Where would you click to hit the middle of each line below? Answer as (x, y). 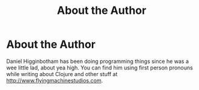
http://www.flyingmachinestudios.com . (55, 80)
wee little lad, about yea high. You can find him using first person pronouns (100, 68)
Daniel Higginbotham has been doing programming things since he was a (98, 61)
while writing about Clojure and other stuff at (62, 74)
